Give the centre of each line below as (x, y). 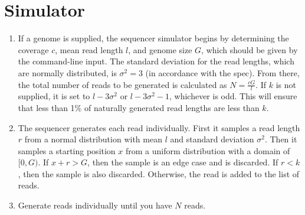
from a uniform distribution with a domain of (208, 150)
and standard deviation (212, 139)
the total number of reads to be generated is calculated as (122, 84)
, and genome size (160, 49)
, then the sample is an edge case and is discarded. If (183, 162)
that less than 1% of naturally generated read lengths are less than (139, 107)
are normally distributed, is (67, 72)
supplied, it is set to (54, 96)
